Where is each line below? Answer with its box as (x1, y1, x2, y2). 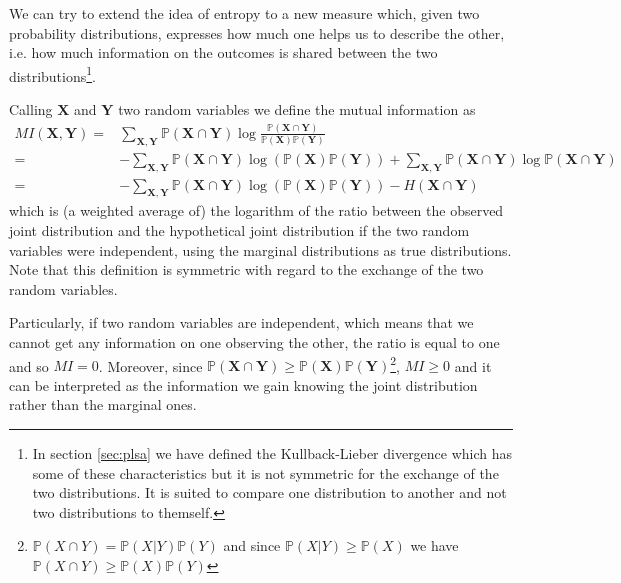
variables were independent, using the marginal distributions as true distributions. (9, 239, 512, 260)
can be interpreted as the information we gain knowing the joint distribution (9, 374, 478, 395)
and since (223, 535, 281, 556)
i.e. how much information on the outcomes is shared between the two (9, 42, 438, 63)
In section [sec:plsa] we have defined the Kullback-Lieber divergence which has (32, 443, 513, 464)
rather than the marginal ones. (9, 394, 197, 415)
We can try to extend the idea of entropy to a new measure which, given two (9, 3, 480, 23)
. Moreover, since (98, 355, 203, 376)
